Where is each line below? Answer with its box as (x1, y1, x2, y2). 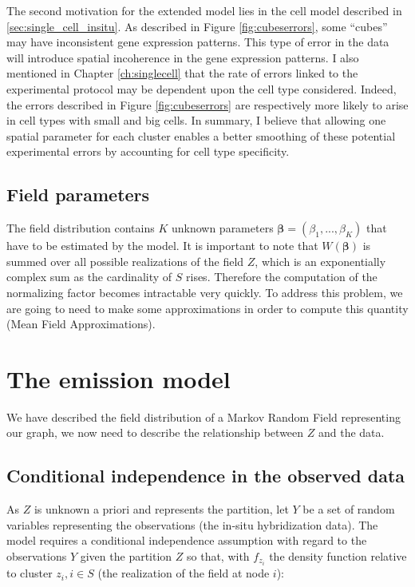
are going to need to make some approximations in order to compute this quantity (6, 299, 409, 316)
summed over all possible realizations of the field (6, 252, 244, 269)
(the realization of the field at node (97, 565, 270, 581)
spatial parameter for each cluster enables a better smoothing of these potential (6, 127, 396, 144)
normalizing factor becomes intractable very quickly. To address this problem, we (6, 284, 403, 300)
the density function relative (269, 548, 407, 564)
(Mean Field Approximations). (6, 315, 156, 332)
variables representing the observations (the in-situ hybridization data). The (6, 516, 378, 533)
